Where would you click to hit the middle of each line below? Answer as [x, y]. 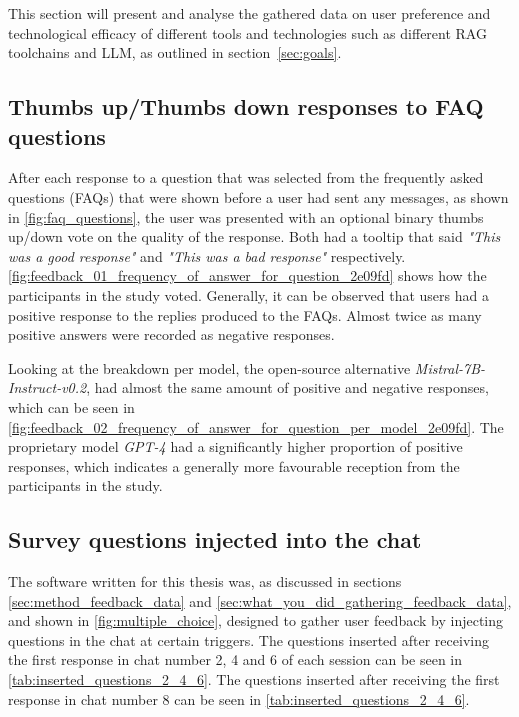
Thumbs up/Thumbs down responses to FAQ [246, 106]
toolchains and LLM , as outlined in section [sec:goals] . [175, 52]
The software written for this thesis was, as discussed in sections [205, 581]
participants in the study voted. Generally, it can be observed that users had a [248, 294]
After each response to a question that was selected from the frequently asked [246, 177]
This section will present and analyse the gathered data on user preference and [249, 13]
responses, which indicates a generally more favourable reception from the [234, 465]
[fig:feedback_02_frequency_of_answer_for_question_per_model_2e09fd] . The [256, 426]
